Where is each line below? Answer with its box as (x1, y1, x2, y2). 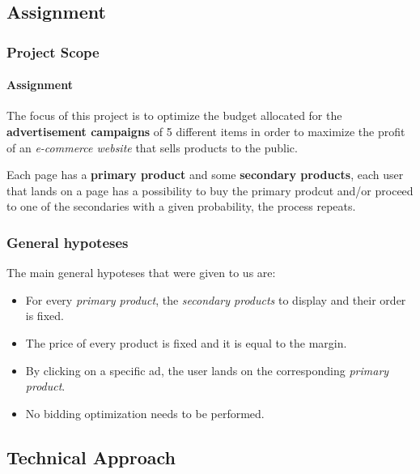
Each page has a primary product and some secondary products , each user (6, 166, 404, 183)
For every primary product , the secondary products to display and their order (25, 291, 406, 308)
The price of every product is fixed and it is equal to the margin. (25, 334, 347, 351)
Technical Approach (6, 444, 176, 469)
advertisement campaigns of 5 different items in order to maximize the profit (6, 123, 405, 140)
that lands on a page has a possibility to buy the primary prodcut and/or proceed (6, 181, 414, 199)
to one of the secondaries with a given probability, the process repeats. (6, 198, 356, 215)
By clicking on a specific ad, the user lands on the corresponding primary (25, 361, 389, 378)
